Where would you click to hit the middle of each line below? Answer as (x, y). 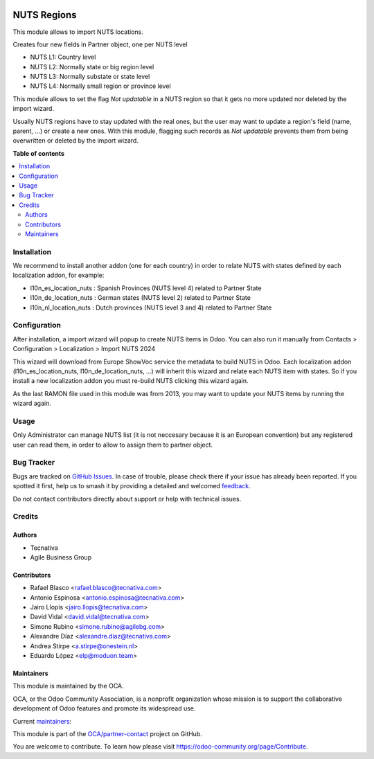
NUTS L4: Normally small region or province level (100, 86)
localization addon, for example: (59, 275)
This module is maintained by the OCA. (68, 686)
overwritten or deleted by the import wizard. (75, 141)
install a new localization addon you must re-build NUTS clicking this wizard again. (131, 381)
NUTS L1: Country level (63, 57)
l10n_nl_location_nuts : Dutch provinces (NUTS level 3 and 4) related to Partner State (151, 307)
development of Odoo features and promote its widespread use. (104, 708)
